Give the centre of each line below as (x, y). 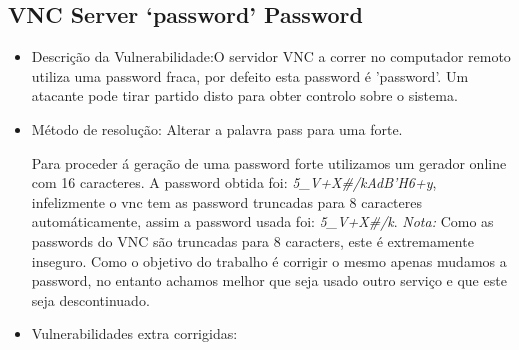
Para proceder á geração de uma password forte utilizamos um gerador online (269, 162)
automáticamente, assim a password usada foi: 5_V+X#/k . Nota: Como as (262, 221)
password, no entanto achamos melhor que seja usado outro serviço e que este (269, 280)
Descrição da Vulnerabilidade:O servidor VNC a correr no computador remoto (271, 56)
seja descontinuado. (90, 299)
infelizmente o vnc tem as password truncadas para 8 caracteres (226, 201)
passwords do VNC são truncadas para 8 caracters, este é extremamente (252, 240)
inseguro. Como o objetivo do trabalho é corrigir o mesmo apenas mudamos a (269, 260)
